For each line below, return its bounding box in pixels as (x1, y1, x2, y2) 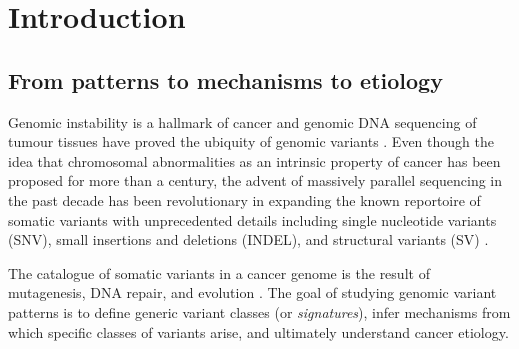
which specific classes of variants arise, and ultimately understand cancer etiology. (8, 321, 509, 342)
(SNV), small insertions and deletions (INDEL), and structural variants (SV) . (8, 229, 489, 250)
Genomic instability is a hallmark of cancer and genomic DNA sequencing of (8, 111, 477, 132)
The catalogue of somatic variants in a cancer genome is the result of (8, 262, 430, 283)
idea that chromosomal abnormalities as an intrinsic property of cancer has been (8, 150, 501, 171)
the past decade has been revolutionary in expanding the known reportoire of (8, 189, 481, 210)
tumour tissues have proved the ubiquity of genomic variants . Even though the (8, 131, 494, 152)
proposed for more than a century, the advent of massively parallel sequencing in (8, 170, 503, 191)
